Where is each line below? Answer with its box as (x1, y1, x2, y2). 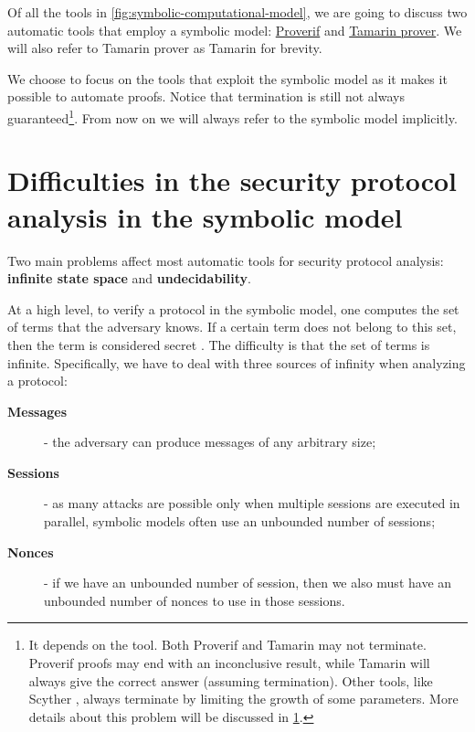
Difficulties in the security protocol (7, 162, 457, 199)
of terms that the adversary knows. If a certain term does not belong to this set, (7, 317, 457, 336)
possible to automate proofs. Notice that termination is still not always (7, 87, 405, 106)
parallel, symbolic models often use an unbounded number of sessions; (44, 512, 436, 531)
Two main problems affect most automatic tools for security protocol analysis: (7, 250, 444, 270)
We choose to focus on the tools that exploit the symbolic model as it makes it (7, 69, 448, 88)
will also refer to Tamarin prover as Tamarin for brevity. (7, 38, 322, 58)
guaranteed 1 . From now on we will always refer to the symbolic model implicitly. (7, 105, 458, 127)
